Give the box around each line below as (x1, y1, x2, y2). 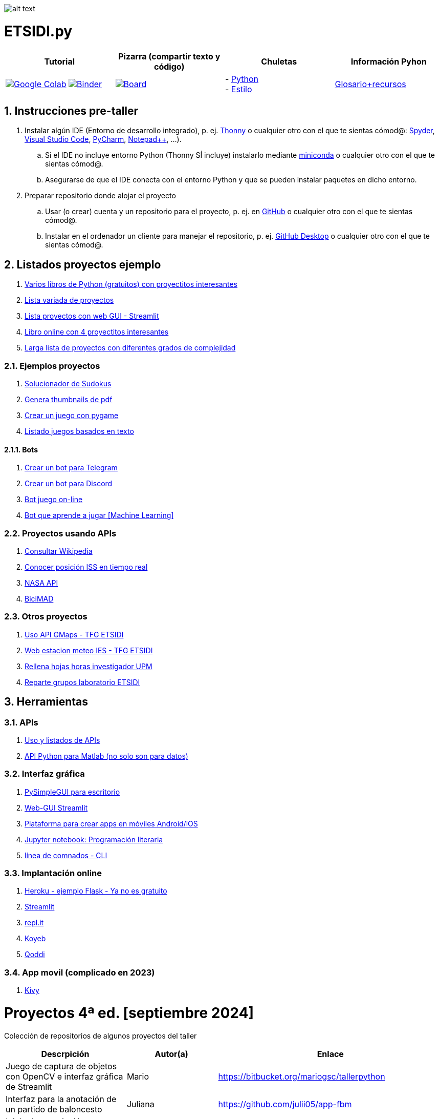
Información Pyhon (350, 56, 427, 67)
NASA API (25, 578, 58, 587)
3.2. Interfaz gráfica (4, 769, 85, 779)
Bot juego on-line (25, 495, 83, 504)
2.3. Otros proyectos (4, 611, 87, 622)
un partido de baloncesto (6, 1104, 102, 1114)
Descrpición (41, 1048, 90, 1059)
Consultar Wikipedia (25, 546, 93, 555)
